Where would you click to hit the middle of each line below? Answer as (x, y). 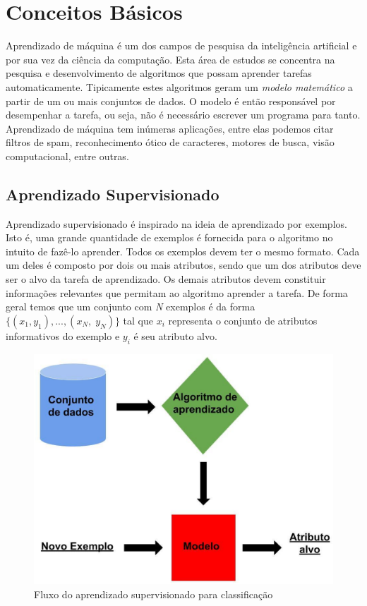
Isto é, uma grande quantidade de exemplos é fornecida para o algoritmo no (169, 237)
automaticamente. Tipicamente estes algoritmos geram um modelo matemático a (179, 86)
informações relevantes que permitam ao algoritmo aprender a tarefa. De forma (177, 292)
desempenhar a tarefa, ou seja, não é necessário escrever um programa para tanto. (183, 115)
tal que (138, 320)
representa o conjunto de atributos (243, 320)
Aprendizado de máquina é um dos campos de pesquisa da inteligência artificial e (181, 46)
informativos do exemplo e (63, 335)
